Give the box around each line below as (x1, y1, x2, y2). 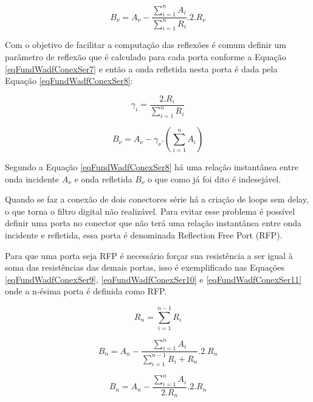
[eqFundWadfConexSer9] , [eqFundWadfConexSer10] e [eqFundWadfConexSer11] (5, 272, 302, 285)
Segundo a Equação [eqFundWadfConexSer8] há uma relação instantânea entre (5, 161, 298, 173)
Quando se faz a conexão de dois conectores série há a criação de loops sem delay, (5, 193, 309, 206)
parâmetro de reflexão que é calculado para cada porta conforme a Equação (5, 50, 286, 63)
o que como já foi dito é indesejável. (148, 172, 281, 185)
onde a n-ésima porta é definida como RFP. (5, 285, 167, 297)
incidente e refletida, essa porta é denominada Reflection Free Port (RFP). (5, 229, 283, 241)
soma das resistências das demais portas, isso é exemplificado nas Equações (5, 261, 285, 274)
